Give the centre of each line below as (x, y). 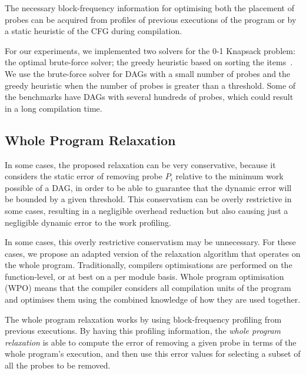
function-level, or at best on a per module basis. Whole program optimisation (144, 276)
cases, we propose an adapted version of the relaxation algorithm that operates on (153, 253)
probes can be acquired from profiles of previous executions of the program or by (151, 19)
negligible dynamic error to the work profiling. (88, 222)
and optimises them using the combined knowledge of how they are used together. (153, 299)
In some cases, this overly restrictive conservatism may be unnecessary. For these (150, 242)
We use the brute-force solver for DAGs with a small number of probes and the (148, 73)
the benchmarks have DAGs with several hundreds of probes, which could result (149, 97)
